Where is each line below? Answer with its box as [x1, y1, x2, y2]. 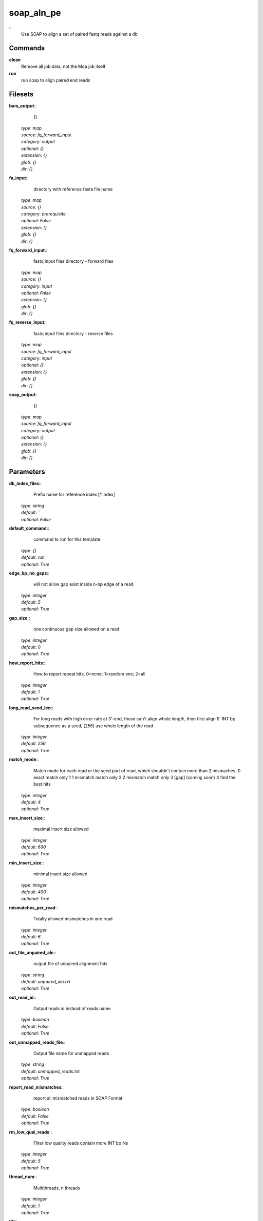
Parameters [9, 467, 45, 476]
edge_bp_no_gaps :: [9, 570, 50, 576]
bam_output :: [9, 103, 37, 108]
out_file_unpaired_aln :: [9, 949, 56, 955]
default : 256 [21, 740, 46, 747]
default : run [21, 554, 45, 560]
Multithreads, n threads [33, 1185, 80, 1191]
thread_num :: [9, 1174, 37, 1179]
